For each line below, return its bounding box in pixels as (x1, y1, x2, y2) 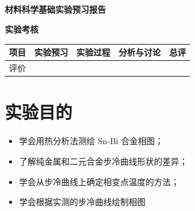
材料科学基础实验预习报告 (5, 2, 106, 15)
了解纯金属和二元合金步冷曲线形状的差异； (19, 154, 188, 167)
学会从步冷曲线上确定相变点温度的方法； (19, 175, 179, 187)
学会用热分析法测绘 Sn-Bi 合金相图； (19, 134, 164, 147)
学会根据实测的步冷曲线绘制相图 (19, 195, 146, 208)
